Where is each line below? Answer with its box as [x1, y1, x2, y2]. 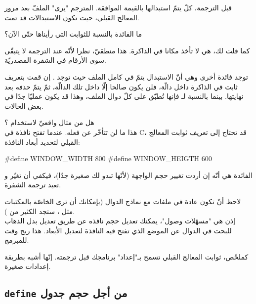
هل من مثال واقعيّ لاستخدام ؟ [4, 117, 94, 128]
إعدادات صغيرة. [4, 261, 51, 271]
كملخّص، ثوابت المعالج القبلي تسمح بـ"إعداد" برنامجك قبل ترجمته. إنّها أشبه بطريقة [4, 251, 249, 261]
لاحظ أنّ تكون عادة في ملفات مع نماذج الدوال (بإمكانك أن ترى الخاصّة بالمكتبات [4, 196, 241, 206]
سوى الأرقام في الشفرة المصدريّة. [4, 55, 106, 65]
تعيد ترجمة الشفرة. [4, 179, 61, 190]
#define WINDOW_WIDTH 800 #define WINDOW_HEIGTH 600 [4, 153, 212, 164]
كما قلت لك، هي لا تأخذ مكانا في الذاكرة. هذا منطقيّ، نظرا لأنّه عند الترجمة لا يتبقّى [4, 45, 250, 55]
